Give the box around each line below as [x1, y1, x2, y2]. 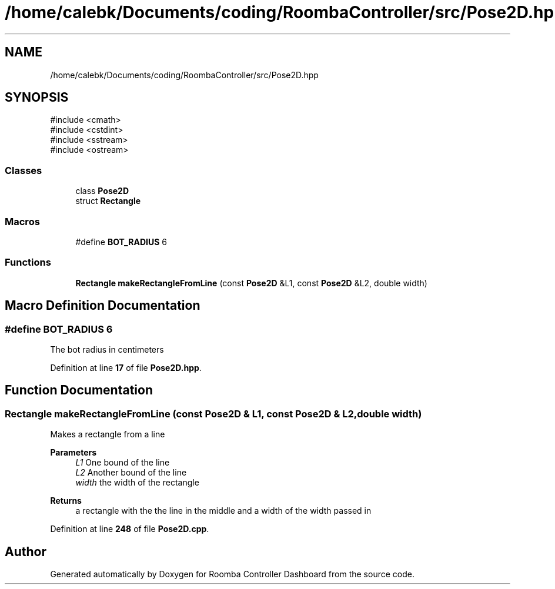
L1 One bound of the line [75, 457, 170, 468]
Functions [5, 256, 51, 269]
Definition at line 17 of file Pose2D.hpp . [50, 362, 202, 373]
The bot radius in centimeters [50, 344, 164, 354]
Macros [5, 215, 40, 227]
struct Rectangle [75, 196, 141, 206]
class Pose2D [75, 186, 129, 196]
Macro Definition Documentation [5, 298, 200, 313]
